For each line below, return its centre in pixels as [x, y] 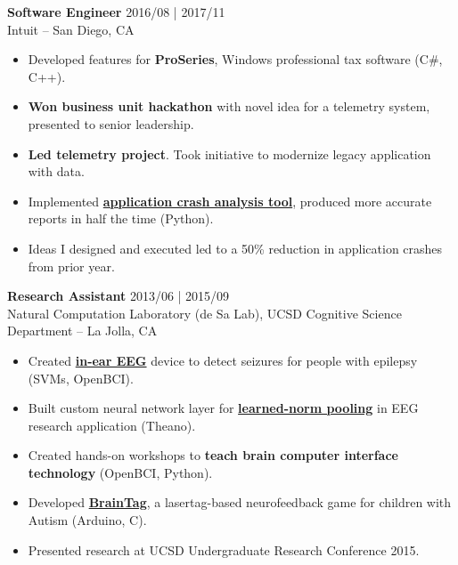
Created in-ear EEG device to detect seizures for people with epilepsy [223, 360]
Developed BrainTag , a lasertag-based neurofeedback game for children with [240, 502]
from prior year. [71, 266]
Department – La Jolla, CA [82, 331]
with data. [56, 171]
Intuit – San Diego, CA [71, 29]
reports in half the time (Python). [121, 218]
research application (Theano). [112, 425]
